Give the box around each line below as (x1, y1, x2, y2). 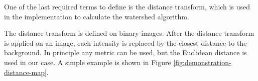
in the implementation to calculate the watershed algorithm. (4, 11, 189, 21)
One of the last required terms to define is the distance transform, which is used (4, 1, 250, 11)
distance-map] (4, 67, 47, 77)
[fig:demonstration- (173, 57, 231, 67)
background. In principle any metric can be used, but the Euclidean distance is (4, 47, 247, 58)
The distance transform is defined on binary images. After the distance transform (4, 28, 254, 38)
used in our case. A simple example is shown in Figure (4, 57, 171, 67)
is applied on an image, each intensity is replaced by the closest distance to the (4, 37, 247, 48)
